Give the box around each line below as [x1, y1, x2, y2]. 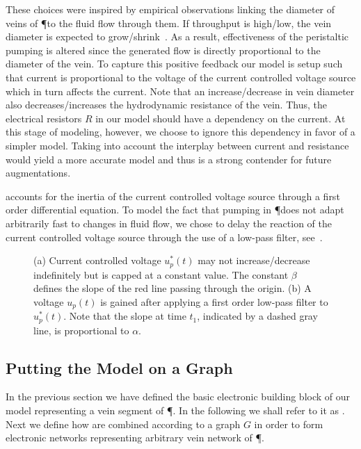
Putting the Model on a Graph [6, 357, 233, 378]
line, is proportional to [33, 323, 129, 337]
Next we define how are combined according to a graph [6, 416, 241, 431]
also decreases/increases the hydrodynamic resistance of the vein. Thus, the [6, 97, 327, 112]
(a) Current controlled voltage [33, 253, 161, 268]
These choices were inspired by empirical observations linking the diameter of [6, 2, 335, 16]
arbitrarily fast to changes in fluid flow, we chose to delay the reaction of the [6, 215, 332, 230]
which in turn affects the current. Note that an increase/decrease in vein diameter [6, 83, 355, 98]
